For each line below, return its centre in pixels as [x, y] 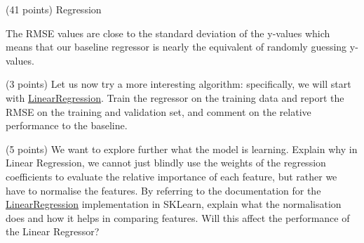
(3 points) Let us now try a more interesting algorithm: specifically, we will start [178, 84]
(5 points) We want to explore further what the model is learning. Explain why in [182, 149]
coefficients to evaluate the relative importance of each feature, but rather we [171, 176]
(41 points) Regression [54, 9]
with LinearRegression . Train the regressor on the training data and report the [175, 97]
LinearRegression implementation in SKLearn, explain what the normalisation [174, 204]
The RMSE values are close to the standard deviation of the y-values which [168, 33]
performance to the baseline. [67, 125]
